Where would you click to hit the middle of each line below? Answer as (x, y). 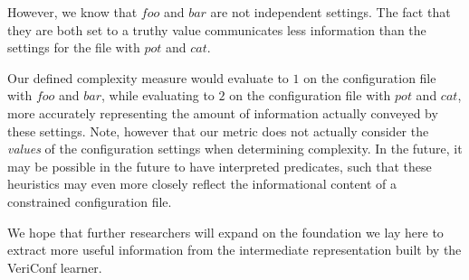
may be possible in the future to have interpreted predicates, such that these (220, 166)
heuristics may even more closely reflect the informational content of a (202, 184)
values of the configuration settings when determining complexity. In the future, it (235, 149)
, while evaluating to (158, 95)
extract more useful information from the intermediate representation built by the (234, 250)
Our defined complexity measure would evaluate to (148, 77)
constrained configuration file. (90, 201)
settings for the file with (74, 47)
